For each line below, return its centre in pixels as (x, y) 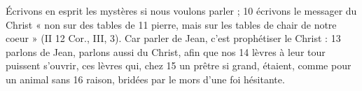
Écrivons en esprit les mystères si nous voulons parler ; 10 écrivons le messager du (181, 10)
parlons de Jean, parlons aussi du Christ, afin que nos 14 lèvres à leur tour (166, 51)
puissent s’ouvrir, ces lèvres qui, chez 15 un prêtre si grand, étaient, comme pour (179, 65)
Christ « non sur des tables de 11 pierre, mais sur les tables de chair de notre (171, 24)
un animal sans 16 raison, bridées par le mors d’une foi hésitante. (145, 79)
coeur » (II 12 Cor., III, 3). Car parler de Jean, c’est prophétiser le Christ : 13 (173, 38)
